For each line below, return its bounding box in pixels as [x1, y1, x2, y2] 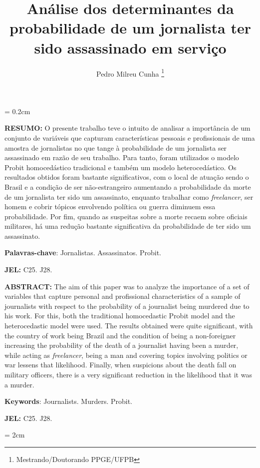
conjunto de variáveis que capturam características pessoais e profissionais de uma [4, 132, 255, 143]
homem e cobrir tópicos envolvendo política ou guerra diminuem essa [4, 201, 216, 212]
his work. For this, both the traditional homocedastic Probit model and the [4, 310, 235, 321]
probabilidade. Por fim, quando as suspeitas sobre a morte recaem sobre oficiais [4, 211, 248, 221]
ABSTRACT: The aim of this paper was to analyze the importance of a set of [4, 281, 250, 291]
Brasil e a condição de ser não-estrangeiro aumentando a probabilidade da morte [4, 181, 251, 192]
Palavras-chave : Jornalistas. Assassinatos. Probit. [4, 247, 162, 258]
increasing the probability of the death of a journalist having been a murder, [4, 340, 239, 350]
